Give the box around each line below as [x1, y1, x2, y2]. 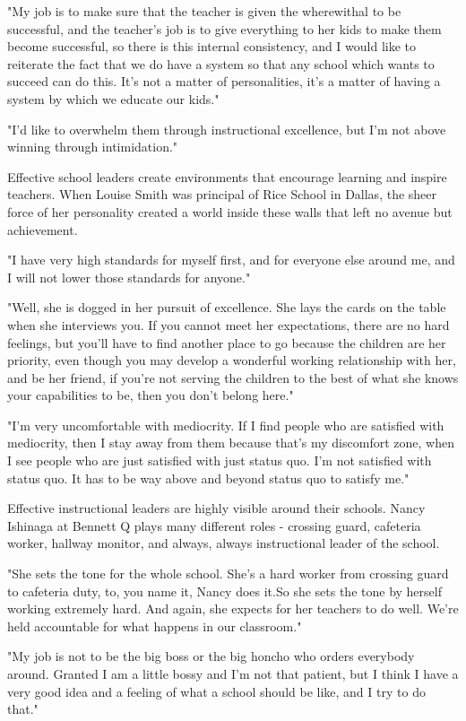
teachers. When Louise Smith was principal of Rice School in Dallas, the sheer [7, 185, 437, 204]
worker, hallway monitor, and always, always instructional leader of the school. [7, 534, 440, 552]
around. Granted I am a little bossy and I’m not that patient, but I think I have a [7, 665, 459, 682]
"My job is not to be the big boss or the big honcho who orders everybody [7, 647, 415, 665]
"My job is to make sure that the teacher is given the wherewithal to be [7, 2, 401, 20]
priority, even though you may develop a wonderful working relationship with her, [7, 351, 456, 369]
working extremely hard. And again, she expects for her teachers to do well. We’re [7, 599, 459, 618]
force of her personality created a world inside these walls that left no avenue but [7, 202, 453, 221]
